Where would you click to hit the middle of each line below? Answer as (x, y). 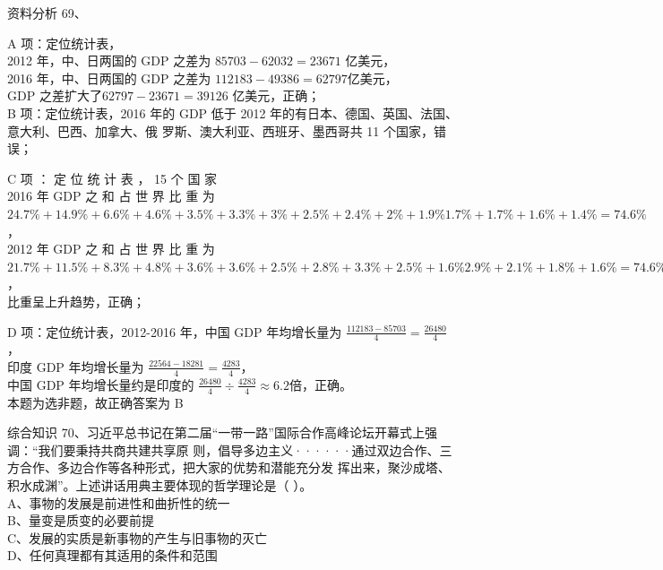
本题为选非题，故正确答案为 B (95, 402)
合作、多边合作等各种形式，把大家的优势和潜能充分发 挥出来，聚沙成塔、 (235, 467)
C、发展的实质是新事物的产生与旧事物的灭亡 (138, 537)
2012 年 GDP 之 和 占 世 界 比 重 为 (111, 249)
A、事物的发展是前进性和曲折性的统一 (119, 502)
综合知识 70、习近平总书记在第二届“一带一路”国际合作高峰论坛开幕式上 (216, 432)
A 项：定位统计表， (65, 43)
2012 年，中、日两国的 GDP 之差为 (109, 60)
